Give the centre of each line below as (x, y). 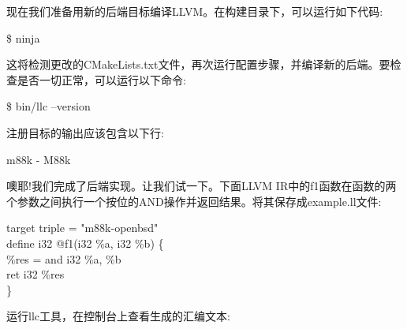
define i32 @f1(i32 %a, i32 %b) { (85, 243)
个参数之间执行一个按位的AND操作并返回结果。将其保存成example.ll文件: (194, 201)
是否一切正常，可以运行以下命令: (101, 79)
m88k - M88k (39, 159)
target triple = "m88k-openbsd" (82, 228)
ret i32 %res (35, 274)
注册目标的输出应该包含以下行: (85, 132)
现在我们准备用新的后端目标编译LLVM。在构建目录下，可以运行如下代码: (195, 11)
